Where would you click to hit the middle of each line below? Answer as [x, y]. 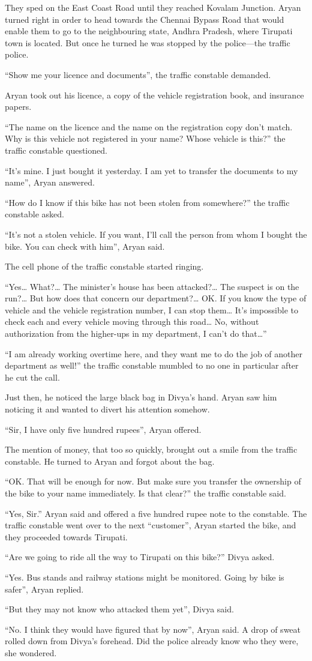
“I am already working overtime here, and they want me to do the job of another [154, 353]
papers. [18, 107]
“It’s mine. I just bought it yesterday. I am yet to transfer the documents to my [151, 170]
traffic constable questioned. [56, 150]
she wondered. [31, 652]
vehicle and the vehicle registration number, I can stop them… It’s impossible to [151, 309]
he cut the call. [32, 377]
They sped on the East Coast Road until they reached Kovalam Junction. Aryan [153, 7]
